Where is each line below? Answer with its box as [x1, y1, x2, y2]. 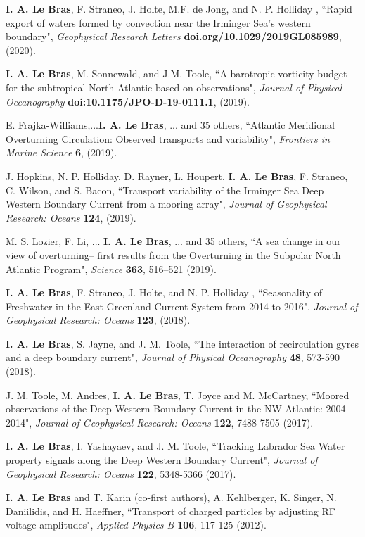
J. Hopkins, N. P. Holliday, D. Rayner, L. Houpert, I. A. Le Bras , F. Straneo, [6, 168, 348, 183]
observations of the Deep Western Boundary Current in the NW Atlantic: [6, 401, 323, 416]
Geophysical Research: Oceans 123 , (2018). [6, 312, 191, 327]
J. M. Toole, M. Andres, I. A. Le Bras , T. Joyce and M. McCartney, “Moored [6, 387, 350, 402]
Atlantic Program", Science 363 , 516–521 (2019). [6, 261, 217, 276]
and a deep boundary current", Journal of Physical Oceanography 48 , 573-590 [6, 350, 340, 365]
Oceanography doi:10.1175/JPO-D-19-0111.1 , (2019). [6, 94, 250, 108]
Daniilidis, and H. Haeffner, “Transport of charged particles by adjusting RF [6, 503, 335, 518]
